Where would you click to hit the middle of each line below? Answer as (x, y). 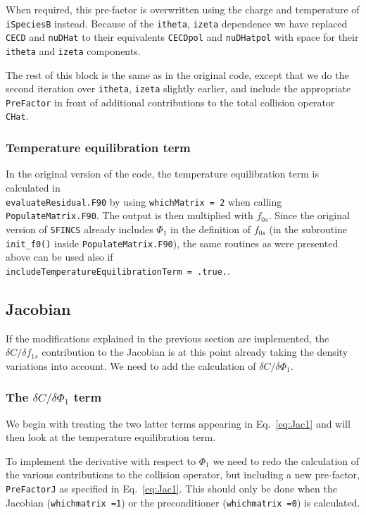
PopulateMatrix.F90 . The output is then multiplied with (130, 215)
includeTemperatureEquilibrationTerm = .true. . (118, 270)
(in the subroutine (308, 229)
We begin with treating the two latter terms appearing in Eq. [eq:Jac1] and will (178, 423)
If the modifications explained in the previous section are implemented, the (168, 338)
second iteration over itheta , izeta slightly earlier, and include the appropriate (178, 88)
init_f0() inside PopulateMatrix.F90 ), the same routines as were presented (172, 243)
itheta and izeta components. (73, 50)
